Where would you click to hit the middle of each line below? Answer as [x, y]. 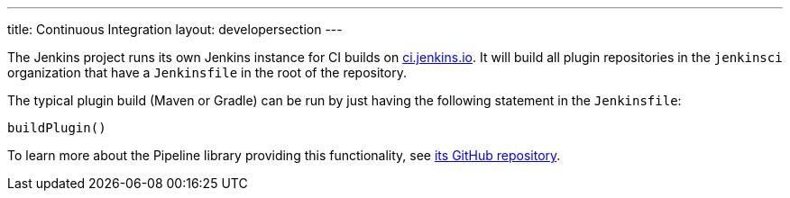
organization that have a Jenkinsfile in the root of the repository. [207, 72]
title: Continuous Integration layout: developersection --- [175, 29]
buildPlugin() [57, 128]
